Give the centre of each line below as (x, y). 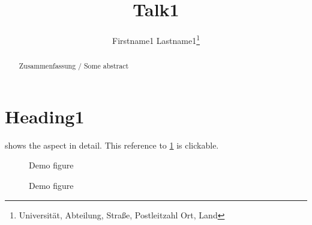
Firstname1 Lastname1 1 (156, 39)
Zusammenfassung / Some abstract (74, 66)
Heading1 (45, 116)
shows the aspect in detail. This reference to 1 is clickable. (112, 145)
